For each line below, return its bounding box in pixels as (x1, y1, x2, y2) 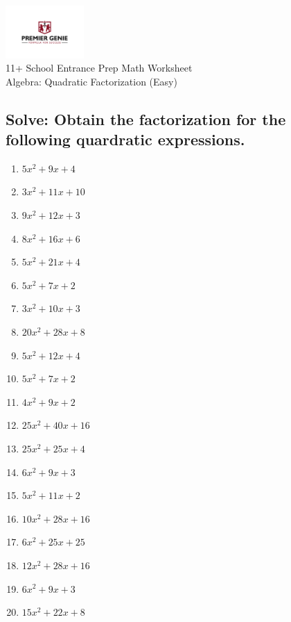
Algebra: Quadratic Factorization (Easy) (6, 74, 177, 88)
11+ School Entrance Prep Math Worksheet (6, 60, 193, 75)
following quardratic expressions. (6, 129, 245, 150)
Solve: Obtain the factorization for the (6, 108, 286, 129)
